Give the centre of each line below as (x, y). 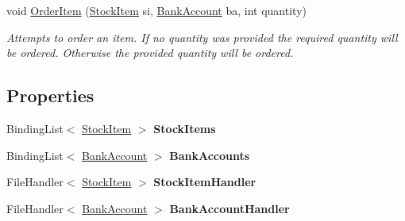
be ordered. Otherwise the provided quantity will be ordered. (150, 53)
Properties (50, 95)
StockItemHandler (205, 182)
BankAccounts (210, 155)
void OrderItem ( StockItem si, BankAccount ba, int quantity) (156, 10)
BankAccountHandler (229, 208)
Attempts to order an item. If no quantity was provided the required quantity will (202, 37)
